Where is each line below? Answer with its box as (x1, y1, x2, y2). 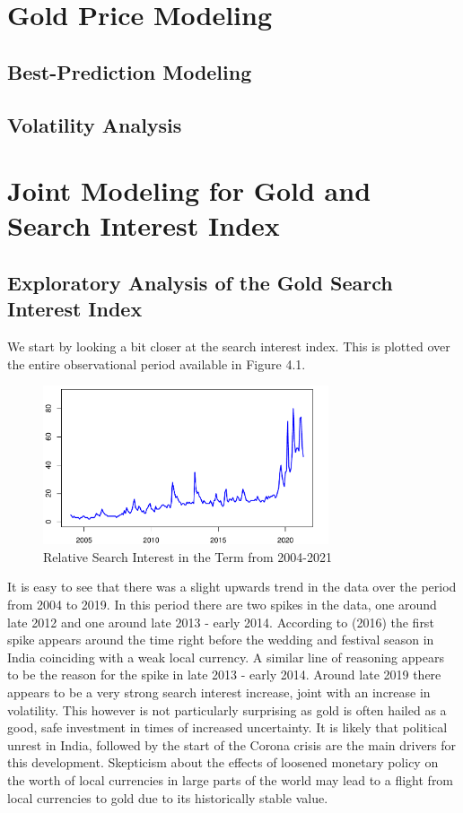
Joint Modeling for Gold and (7, 172, 371, 209)
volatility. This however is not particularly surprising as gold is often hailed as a (7, 700, 447, 719)
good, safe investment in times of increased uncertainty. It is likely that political (7, 718, 448, 737)
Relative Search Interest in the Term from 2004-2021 (43, 547, 332, 566)
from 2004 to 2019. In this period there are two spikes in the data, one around (7, 595, 437, 614)
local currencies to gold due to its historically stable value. (7, 788, 328, 807)
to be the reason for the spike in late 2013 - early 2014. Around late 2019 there (7, 665, 441, 684)
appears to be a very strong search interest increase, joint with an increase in (7, 683, 431, 702)
